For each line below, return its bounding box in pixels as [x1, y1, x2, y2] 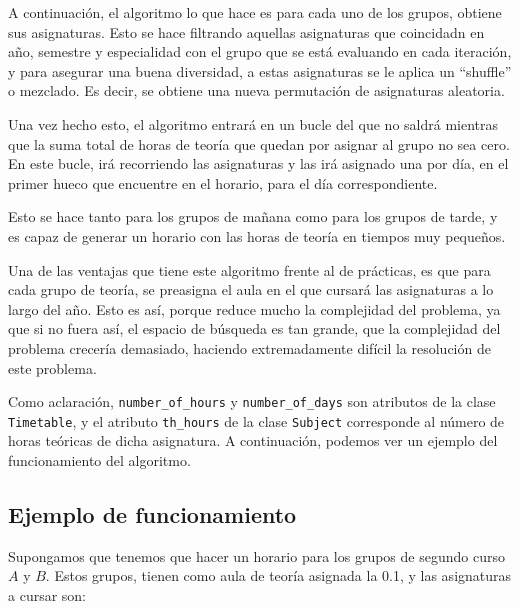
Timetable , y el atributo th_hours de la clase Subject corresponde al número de [8, 410, 505, 431]
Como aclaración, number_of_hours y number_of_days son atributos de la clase [8, 391, 496, 412]
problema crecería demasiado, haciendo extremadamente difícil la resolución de [8, 337, 491, 358]
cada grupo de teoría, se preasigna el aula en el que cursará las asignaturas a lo [8, 279, 494, 300]
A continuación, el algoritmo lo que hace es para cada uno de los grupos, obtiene [8, 2, 502, 22]
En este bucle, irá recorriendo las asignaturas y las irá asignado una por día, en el [8, 153, 509, 174]
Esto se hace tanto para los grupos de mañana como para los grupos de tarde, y [8, 206, 498, 227]
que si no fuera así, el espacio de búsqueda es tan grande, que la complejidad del [8, 318, 501, 339]
